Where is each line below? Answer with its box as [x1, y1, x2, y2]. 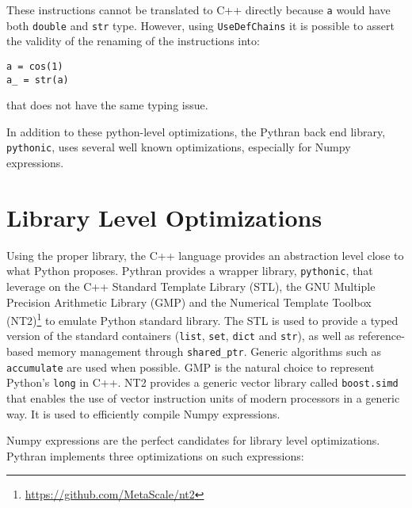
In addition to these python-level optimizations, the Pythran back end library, [6, 123, 386, 139]
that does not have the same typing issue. [6, 97, 208, 113]
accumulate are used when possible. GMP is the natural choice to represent [6, 358, 375, 375]
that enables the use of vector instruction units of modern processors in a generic [6, 390, 400, 407]
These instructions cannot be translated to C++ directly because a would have [6, 2, 391, 17]
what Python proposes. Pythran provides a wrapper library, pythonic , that [6, 262, 373, 279]
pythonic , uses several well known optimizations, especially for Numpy [6, 139, 351, 155]
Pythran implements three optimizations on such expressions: [6, 447, 304, 464]
